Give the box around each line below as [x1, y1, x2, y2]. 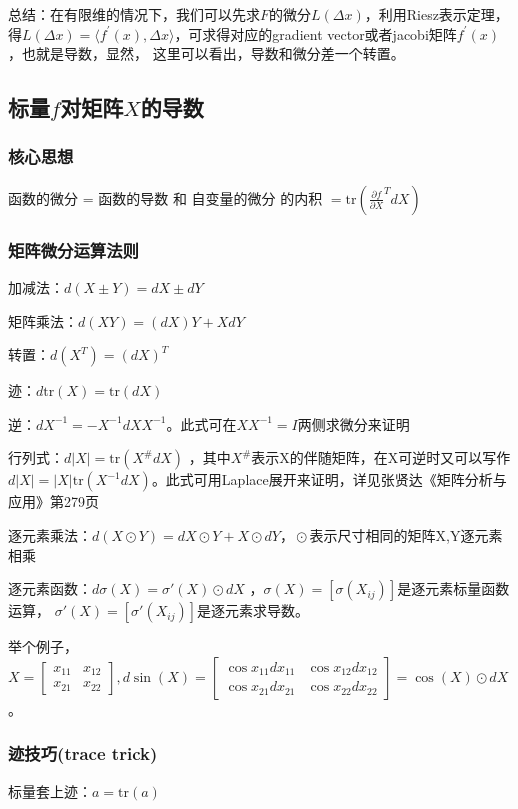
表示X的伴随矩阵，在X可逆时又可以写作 [251, 447, 511, 468]
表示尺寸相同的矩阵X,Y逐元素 [309, 524, 503, 545]
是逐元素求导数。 [197, 600, 310, 621]
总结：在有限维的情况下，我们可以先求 [8, 4, 260, 24]
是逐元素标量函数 [397, 578, 510, 599]
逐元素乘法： [8, 524, 92, 545]
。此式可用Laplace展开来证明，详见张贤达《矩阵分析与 [151, 469, 507, 490]
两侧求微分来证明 [297, 413, 410, 434]
